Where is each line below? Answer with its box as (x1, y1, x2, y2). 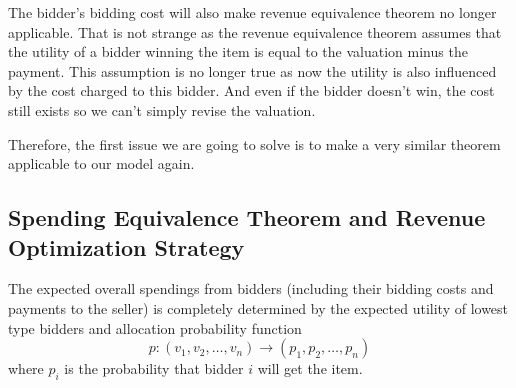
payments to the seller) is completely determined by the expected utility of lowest (8, 297, 509, 318)
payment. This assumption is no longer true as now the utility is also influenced (8, 60, 497, 81)
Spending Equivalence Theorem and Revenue (8, 202, 486, 233)
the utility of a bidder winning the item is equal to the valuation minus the (8, 41, 468, 62)
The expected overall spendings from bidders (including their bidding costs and (8, 278, 494, 299)
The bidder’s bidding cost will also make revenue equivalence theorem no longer (8, 2, 497, 22)
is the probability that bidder (64, 358, 244, 379)
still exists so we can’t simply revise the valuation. (8, 99, 316, 120)
